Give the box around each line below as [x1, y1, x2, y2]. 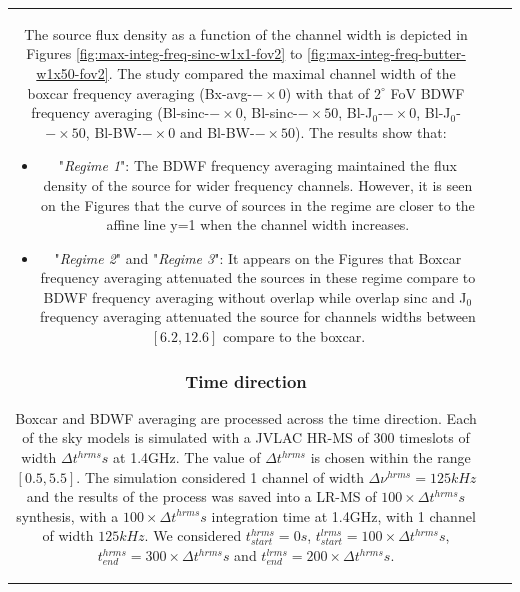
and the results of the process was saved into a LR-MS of [26, 486, 377, 507]
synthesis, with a [16, 505, 119, 526]
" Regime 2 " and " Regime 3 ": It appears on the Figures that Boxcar [54, 247, 462, 268]
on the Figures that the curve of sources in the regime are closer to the [40, 194, 475, 215]
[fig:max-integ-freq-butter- [307, 43, 466, 64]
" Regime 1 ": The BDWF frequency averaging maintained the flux [58, 155, 457, 176]
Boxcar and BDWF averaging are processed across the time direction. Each [15, 407, 477, 428]
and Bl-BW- [179, 121, 255, 142]
